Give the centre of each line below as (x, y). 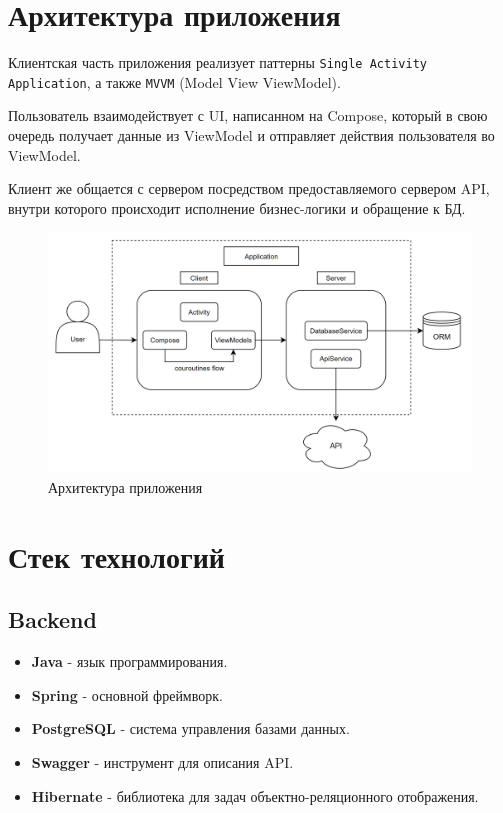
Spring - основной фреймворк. (127, 694)
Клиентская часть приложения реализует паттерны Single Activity (217, 62)
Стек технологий (116, 555)
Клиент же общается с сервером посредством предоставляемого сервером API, (249, 188)
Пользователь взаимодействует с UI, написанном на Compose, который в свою (248, 115)
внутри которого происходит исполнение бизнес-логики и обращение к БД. (237, 207)
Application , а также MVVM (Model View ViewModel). (174, 81)
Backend (52, 619)
